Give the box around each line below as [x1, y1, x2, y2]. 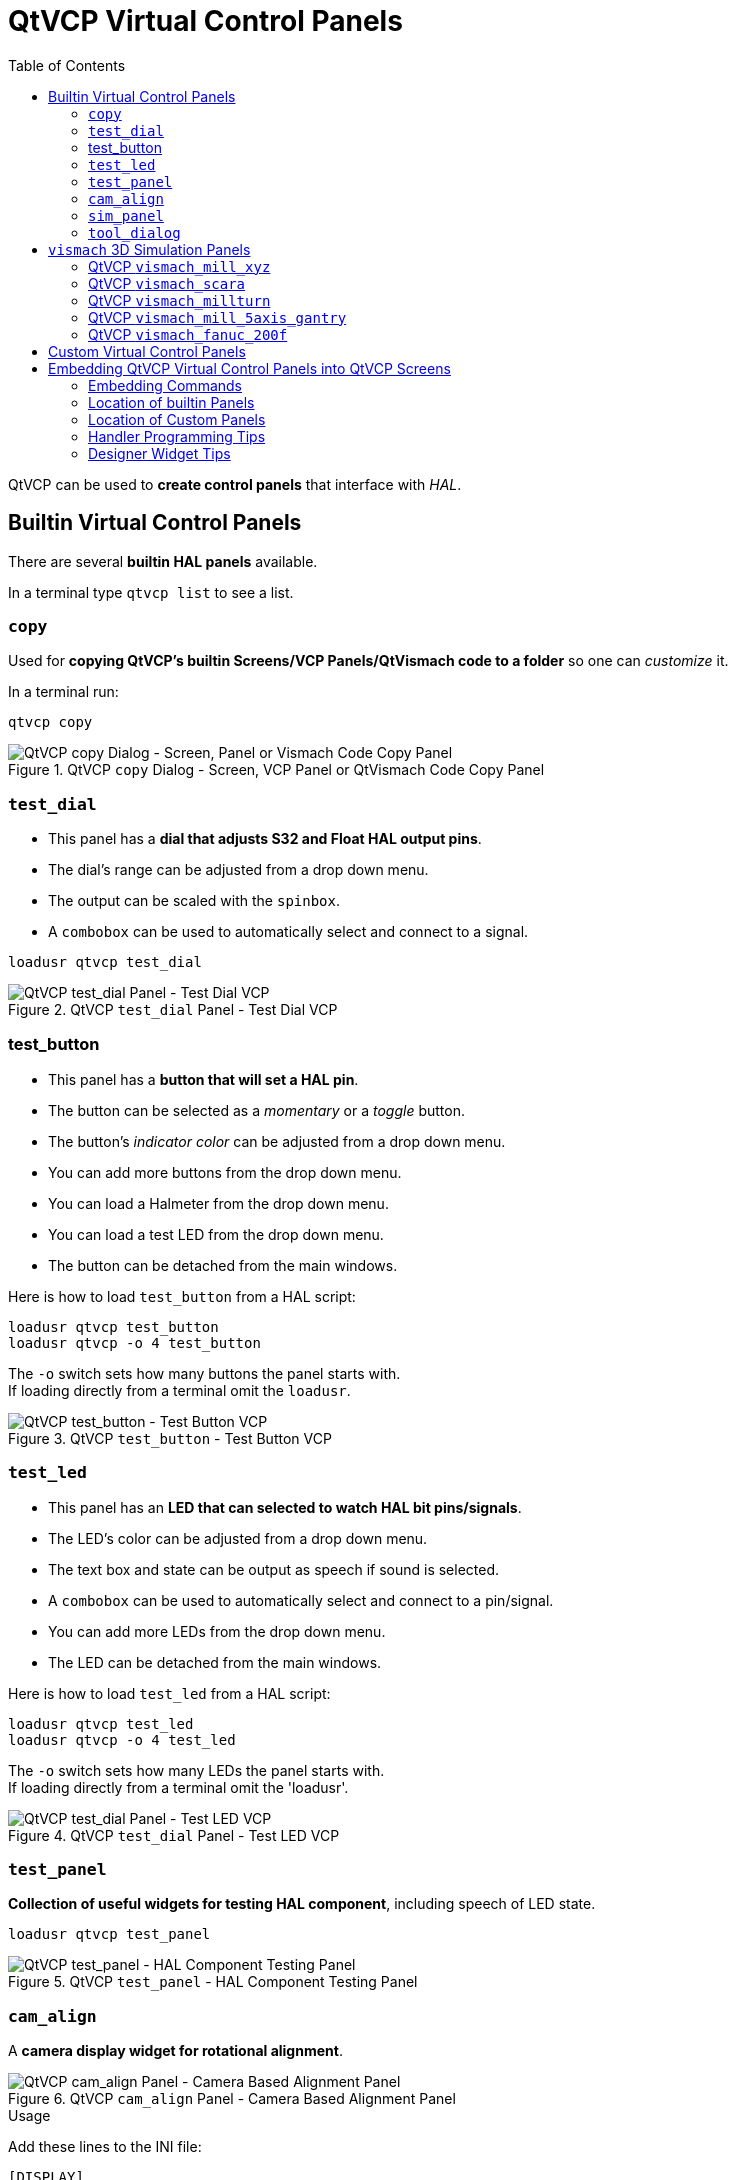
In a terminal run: [8, 683, 119, 701]
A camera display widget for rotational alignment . [8, 2042, 343, 2060]
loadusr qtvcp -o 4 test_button [8, 1334, 261, 1351]
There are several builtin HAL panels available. [8, 552, 318, 570]
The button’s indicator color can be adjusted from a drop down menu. [48, 1132, 506, 1150]
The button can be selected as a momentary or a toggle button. [48, 1101, 466, 1119]
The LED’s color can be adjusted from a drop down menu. [48, 1529, 428, 1547]
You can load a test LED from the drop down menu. [48, 1225, 384, 1243]
